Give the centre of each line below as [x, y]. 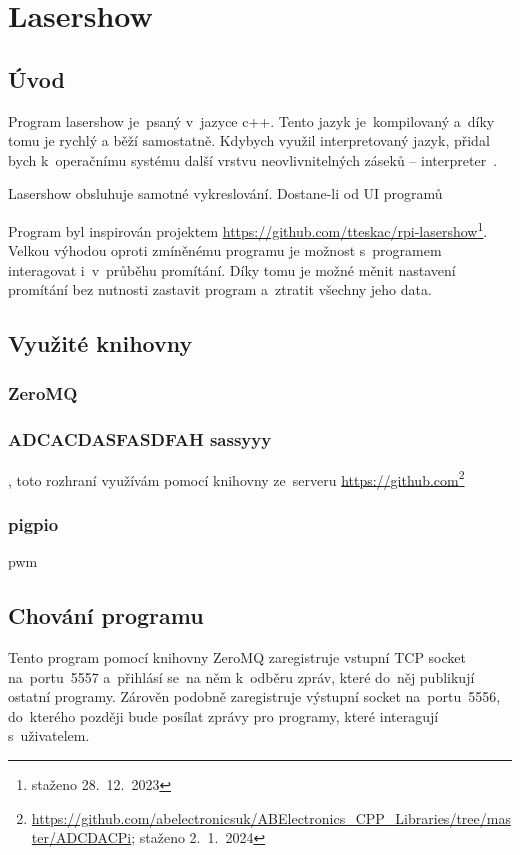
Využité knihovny [100, 343]
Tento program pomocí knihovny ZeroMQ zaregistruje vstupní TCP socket [237, 657]
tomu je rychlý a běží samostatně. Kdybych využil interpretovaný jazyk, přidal [249, 140]
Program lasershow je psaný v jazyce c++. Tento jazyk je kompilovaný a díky [251, 120]
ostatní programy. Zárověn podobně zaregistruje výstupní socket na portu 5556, [254, 696]
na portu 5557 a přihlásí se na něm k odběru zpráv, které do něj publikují [241, 676]
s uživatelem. [49, 735]
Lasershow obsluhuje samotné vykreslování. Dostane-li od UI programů [225, 193]
